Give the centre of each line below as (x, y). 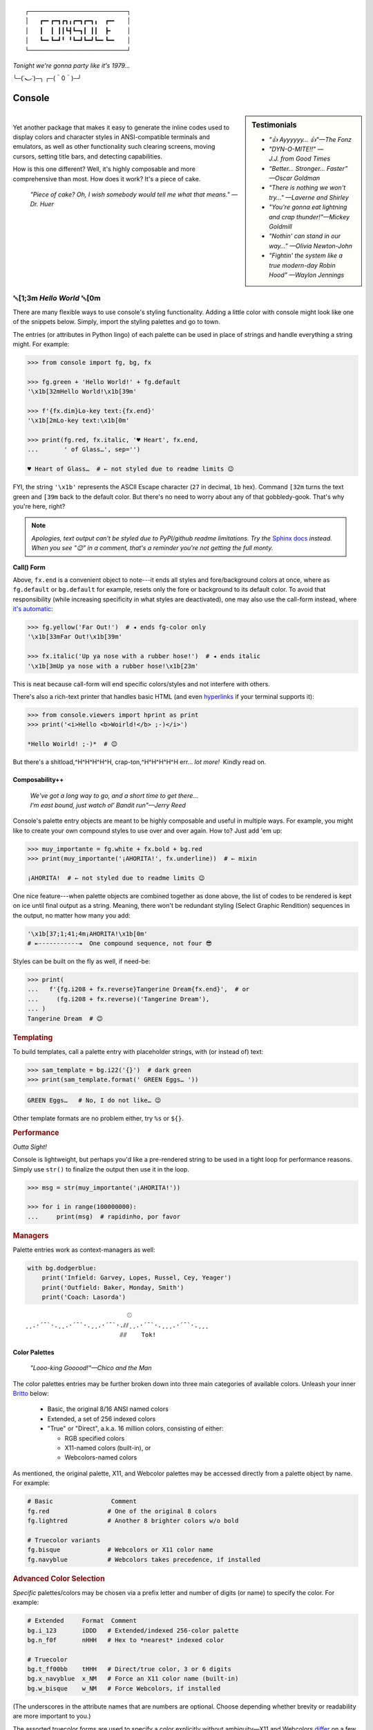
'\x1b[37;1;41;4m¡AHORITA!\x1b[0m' (87, 934)
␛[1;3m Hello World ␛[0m (57, 298)
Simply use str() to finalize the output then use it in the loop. (101, 1169)
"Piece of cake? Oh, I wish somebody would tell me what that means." (130, 194)
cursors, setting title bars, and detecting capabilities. (87, 156)
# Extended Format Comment (82, 1621)
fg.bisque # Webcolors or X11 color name (120, 1550)
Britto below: (31, 1394)
